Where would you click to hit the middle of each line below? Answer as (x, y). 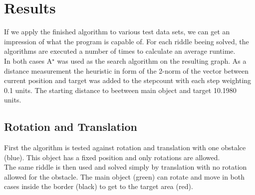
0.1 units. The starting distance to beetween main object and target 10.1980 (120, 90)
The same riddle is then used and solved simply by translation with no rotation (126, 167)
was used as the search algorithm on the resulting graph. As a (152, 60)
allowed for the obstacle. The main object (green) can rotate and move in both (125, 176)
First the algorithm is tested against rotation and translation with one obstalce (125, 147)
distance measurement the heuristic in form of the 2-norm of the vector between (126, 70)
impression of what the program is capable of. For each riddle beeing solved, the (127, 41)
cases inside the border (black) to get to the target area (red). (99, 186)
